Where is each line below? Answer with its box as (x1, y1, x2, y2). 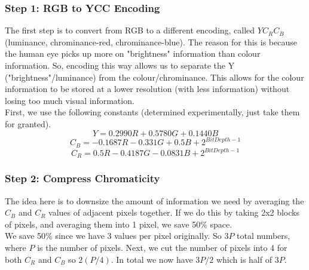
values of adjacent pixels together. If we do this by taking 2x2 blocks (48, 206, 299, 219)
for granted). (5, 117, 51, 130)
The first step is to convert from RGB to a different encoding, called (5, 24, 255, 36)
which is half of (216, 253, 272, 265)
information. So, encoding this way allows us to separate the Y (5, 59, 235, 71)
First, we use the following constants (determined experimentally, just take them (5, 106, 300, 118)
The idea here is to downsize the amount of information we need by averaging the (5, 194, 304, 207)
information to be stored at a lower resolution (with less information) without (5, 82, 290, 95)
